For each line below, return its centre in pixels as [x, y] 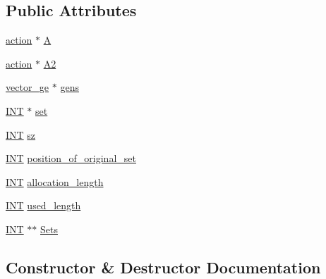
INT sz [21, 134]
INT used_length [43, 205]
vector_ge [28, 87]
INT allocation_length [55, 181]
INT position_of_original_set [71, 158]
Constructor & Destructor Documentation [163, 267]
